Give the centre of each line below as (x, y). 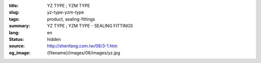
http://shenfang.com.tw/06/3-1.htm (82, 46)
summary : (20, 26)
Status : (16, 39)
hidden (54, 39)
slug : (14, 13)
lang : (14, 32)
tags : (14, 19)
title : (14, 6)
